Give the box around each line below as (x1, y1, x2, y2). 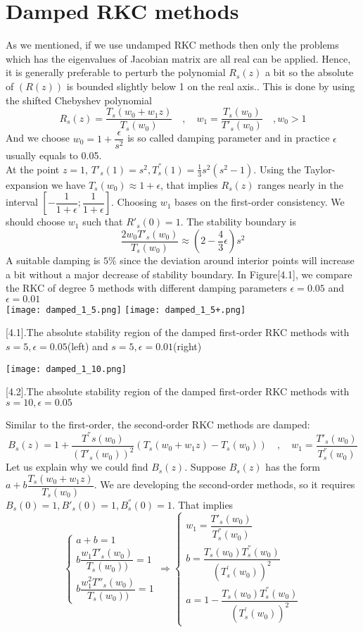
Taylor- (304, 161, 336, 176)
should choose (6, 214, 65, 229)
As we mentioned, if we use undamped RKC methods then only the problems (6, 37, 339, 52)
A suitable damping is (6, 253, 101, 267)
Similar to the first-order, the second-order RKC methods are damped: (6, 416, 310, 431)
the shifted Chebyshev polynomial (6, 92, 152, 107)
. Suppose (184, 459, 227, 474)
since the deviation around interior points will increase (120, 253, 355, 267)
